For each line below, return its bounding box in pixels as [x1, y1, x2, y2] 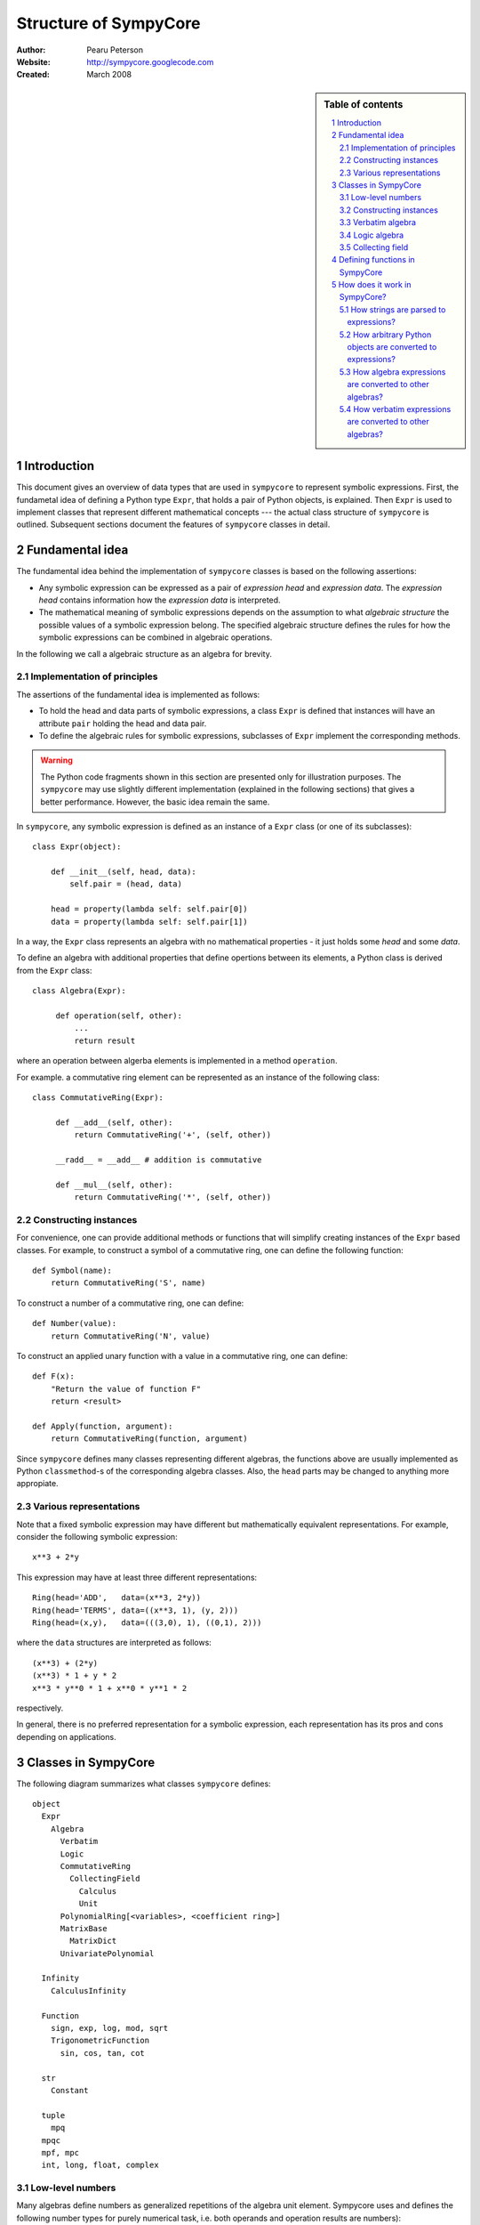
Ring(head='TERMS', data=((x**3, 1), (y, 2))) [32, 1605, 239, 1615]
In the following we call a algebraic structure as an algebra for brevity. [16, 648, 273, 659]
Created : [16, 69, 51, 80]
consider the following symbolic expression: [16, 1532, 178, 1541]
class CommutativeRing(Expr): [32, 1092, 164, 1103]
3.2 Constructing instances [339, 205, 439, 215]
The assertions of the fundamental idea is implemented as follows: [16, 689, 260, 700]
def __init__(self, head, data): [50, 867, 197, 877]
